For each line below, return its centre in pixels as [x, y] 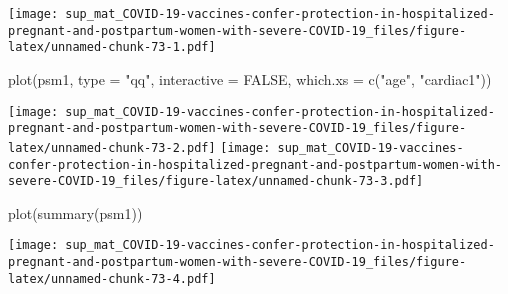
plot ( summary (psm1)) [75, 212]
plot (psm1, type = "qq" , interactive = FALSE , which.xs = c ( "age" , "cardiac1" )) [250, 78]
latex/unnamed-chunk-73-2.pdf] [112, 147]
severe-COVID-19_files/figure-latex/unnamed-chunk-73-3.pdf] [216, 181]
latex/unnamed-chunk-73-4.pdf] [112, 278]
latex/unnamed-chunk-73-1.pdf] [112, 47]
